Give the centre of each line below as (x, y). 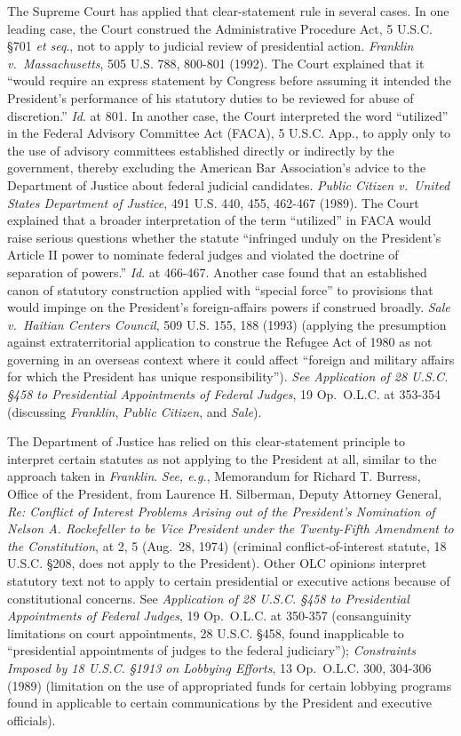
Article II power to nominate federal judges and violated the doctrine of (203, 255)
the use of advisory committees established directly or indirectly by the (201, 150)
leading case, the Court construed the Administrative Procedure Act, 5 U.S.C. (220, 28)
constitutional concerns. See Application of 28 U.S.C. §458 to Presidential (208, 598)
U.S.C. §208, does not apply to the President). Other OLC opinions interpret (217, 563)
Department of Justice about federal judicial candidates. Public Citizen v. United (229, 184)
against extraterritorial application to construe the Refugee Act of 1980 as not (220, 342)
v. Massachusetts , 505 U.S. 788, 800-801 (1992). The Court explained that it (216, 63)
